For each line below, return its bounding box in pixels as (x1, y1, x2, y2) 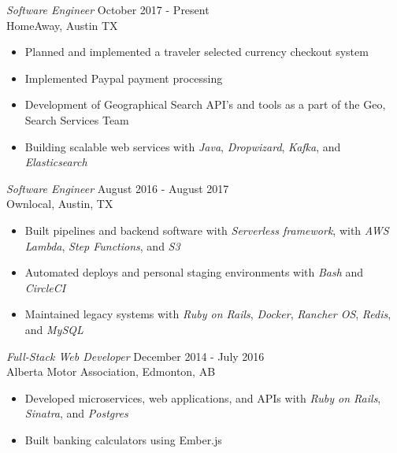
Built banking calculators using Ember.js (24, 431, 222, 447)
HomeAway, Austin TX (6, 17, 118, 33)
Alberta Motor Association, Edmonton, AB (6, 363, 216, 380)
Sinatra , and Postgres (24, 405, 128, 421)
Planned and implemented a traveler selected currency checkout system (24, 43, 369, 60)
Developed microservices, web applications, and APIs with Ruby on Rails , (24, 389, 381, 406)
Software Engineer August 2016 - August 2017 (6, 180, 229, 196)
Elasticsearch (24, 154, 87, 170)
